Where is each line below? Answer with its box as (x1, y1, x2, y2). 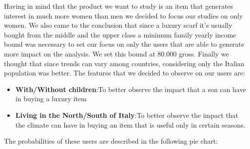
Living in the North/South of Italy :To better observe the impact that (15, 110, 239, 120)
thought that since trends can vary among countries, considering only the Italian (4, 58, 245, 68)
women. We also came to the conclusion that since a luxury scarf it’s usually (4, 20, 232, 30)
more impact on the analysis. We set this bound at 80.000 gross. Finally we (4, 48, 229, 58)
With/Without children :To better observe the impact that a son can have (15, 84, 246, 94)
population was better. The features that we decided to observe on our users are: (4, 68, 245, 78)
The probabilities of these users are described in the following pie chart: (4, 136, 218, 146)
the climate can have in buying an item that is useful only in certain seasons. (15, 119, 246, 130)
